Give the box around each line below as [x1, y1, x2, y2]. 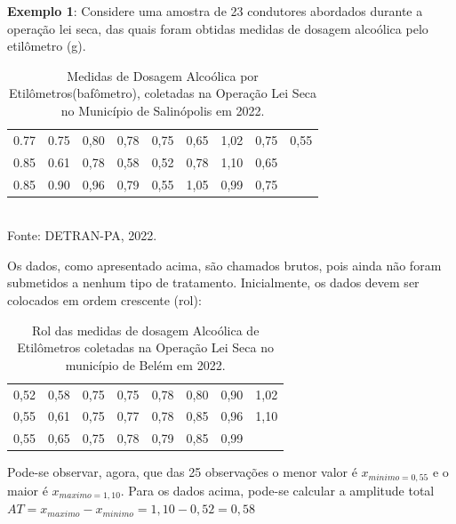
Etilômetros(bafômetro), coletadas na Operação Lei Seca [9, 84, 317, 102]
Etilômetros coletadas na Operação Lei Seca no [17, 338, 274, 357]
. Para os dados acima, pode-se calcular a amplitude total [120, 480, 435, 499]
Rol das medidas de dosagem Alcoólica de [31, 320, 260, 339]
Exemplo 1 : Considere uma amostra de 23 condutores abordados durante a [7, 2, 423, 20]
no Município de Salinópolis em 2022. [60, 101, 265, 119]
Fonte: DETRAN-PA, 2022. [7, 226, 157, 245]
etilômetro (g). [7, 36, 86, 55]
